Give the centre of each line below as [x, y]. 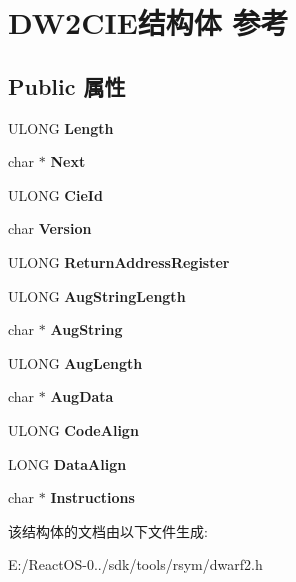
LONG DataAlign [67, 463]
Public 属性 [67, 85]
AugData [82, 396]
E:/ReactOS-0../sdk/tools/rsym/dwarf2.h [135, 564]
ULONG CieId [55, 194]
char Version [50, 228]
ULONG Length [61, 127]
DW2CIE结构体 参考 [148, 22]
